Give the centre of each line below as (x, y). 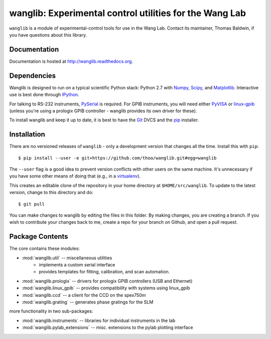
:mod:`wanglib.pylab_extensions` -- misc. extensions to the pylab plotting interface (107, 327)
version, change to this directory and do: (51, 193)
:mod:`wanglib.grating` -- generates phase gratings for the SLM (88, 302)
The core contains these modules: (45, 249)
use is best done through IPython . (44, 95)
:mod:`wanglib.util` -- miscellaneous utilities (67, 258)
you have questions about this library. (48, 35)
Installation (27, 135)
